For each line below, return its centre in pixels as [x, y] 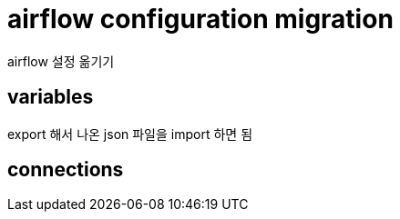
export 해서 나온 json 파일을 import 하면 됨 [130, 134]
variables [51, 97]
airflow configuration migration [200, 19]
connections [66, 170]
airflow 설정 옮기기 [61, 61]
